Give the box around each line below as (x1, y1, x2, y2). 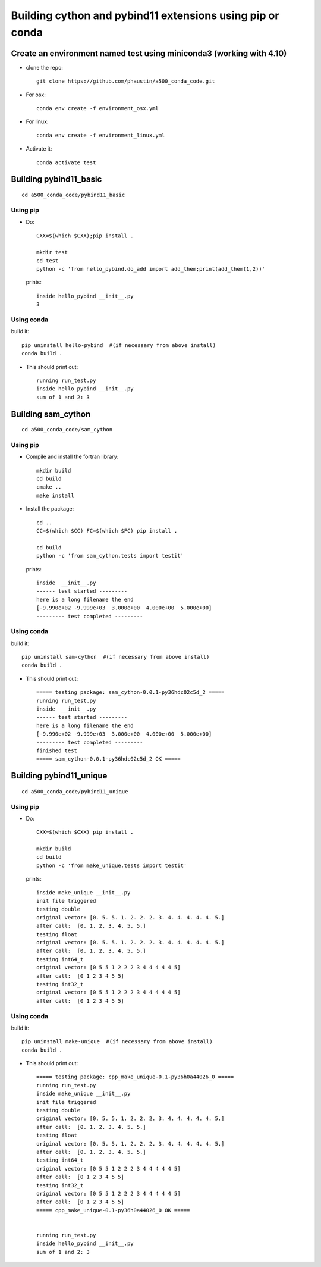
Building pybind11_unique (11, 771, 108, 781)
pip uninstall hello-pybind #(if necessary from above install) (21, 342, 216, 348)
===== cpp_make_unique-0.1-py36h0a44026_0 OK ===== (36, 1207, 190, 1213)
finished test (36, 747, 77, 754)
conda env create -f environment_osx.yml (36, 105, 159, 112)
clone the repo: (26, 64, 64, 71)
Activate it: (26, 145, 52, 152)
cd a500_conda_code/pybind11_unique (21, 788, 128, 794)
